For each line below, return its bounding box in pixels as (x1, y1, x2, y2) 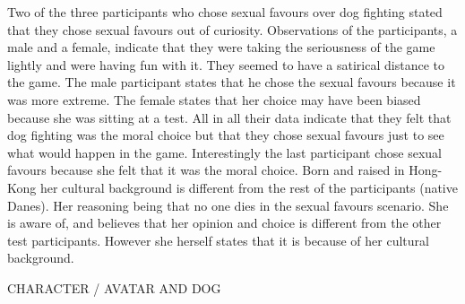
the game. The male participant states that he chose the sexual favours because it (7, 73, 456, 91)
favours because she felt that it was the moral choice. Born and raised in (7, 161, 405, 179)
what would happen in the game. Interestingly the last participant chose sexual (7, 143, 442, 161)
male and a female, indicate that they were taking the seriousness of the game (7, 38, 435, 56)
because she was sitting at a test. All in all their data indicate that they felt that (7, 108, 452, 126)
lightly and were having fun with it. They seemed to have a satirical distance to (7, 55, 444, 74)
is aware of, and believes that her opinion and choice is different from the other (7, 213, 442, 232)
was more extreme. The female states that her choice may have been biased (7, 90, 421, 109)
